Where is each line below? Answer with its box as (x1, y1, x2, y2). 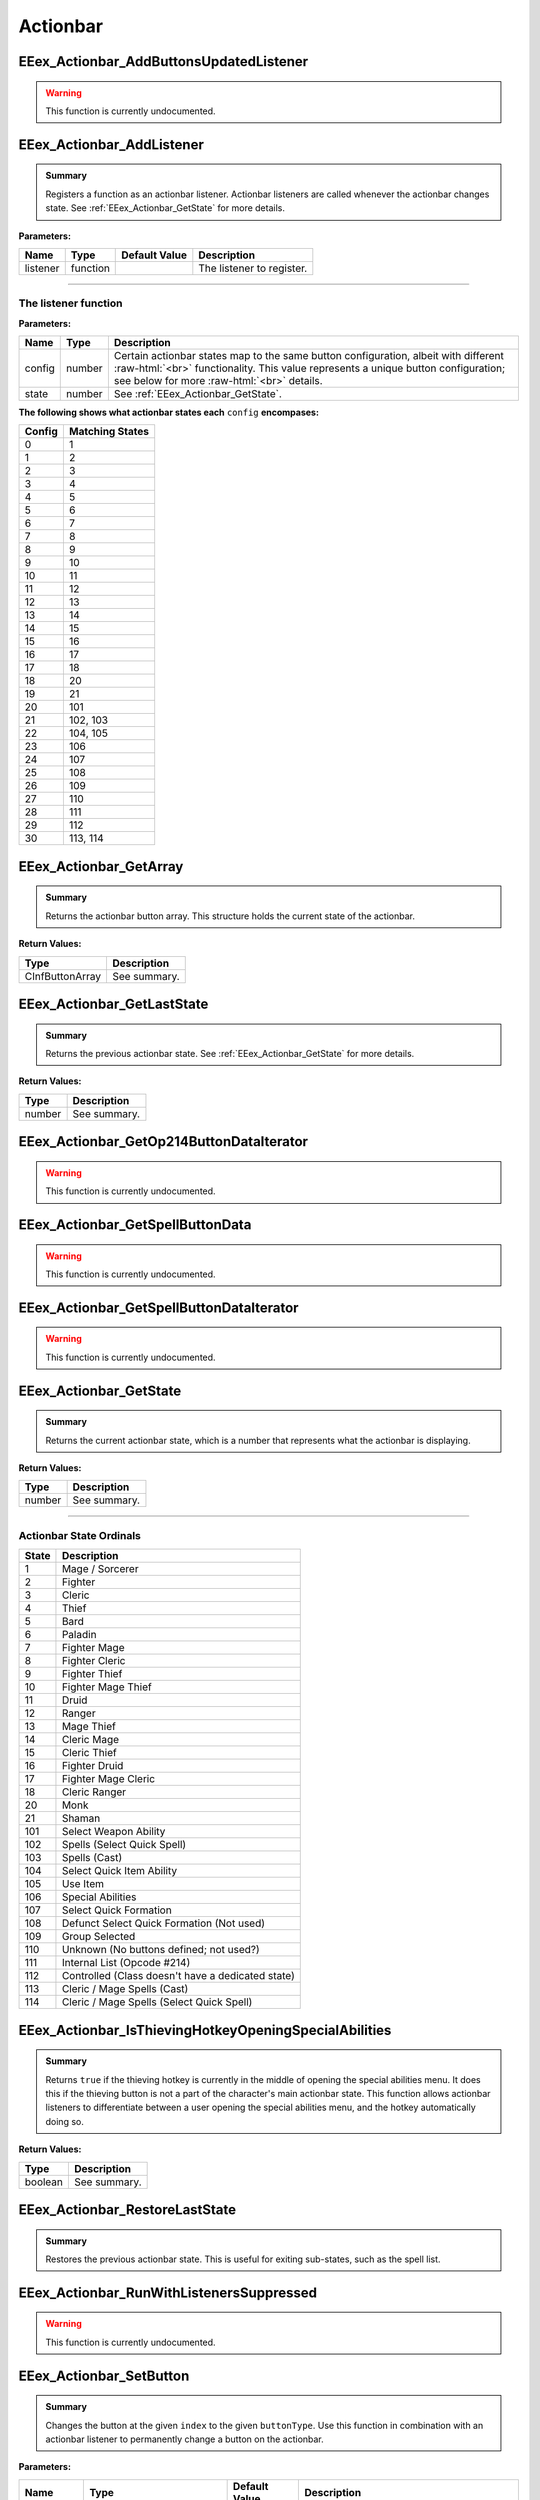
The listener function (18, 296, 123, 310)
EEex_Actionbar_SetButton (18, 2367, 190, 2384)
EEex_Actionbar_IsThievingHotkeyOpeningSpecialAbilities (18, 2021, 392, 2039)
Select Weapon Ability (61, 1825, 166, 1839)
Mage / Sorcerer (61, 1562, 139, 1576)
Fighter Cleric (61, 1654, 126, 1668)
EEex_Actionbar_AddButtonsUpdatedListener (18, 53, 309, 70)
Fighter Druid (61, 1759, 124, 1773)
